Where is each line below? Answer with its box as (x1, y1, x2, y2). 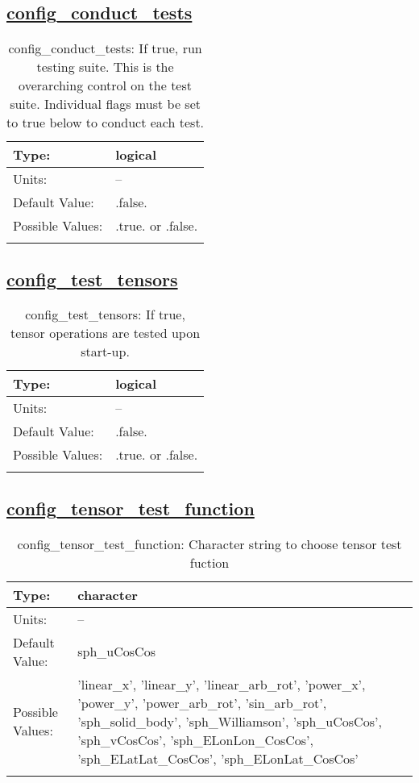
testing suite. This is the (36, 57, 174, 77)
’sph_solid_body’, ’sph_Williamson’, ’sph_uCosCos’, (77, 711, 382, 731)
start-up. (81, 342, 130, 361)
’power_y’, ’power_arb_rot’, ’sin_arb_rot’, (77, 693, 327, 712)
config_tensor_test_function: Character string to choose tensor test (17, 534, 402, 553)
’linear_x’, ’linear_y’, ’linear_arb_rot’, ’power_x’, (77, 674, 366, 693)
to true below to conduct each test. (6, 113, 205, 132)
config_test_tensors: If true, (25, 305, 185, 324)
